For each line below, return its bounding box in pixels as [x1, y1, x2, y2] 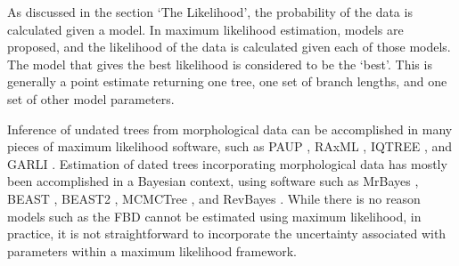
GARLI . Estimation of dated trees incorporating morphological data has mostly [7, 154, 447, 173]
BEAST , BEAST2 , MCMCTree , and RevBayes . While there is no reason [7, 189, 421, 207]
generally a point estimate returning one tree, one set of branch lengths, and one [7, 72, 447, 91]
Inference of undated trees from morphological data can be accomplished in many [7, 119, 453, 138]
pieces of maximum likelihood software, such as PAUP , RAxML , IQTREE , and [7, 137, 453, 156]
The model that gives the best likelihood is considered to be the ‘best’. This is [7, 54, 432, 73]
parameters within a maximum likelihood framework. [7, 241, 297, 260]
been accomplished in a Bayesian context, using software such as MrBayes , [7, 172, 419, 190]
